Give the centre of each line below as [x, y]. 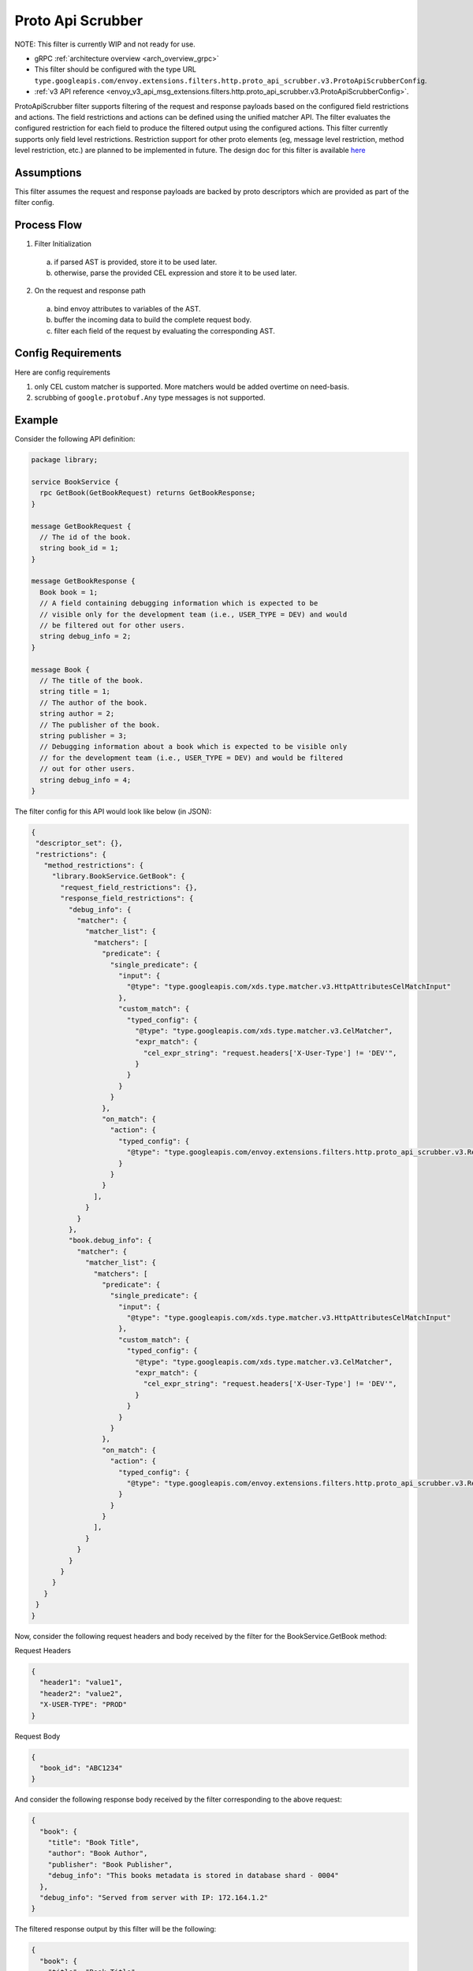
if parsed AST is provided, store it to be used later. [136, 262]
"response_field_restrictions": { [127, 898]
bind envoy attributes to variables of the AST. [127, 308]
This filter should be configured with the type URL [115, 69]
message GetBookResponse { [83, 581]
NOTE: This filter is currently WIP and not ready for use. [105, 44]
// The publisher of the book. [100, 725]
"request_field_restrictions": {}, [129, 887]
